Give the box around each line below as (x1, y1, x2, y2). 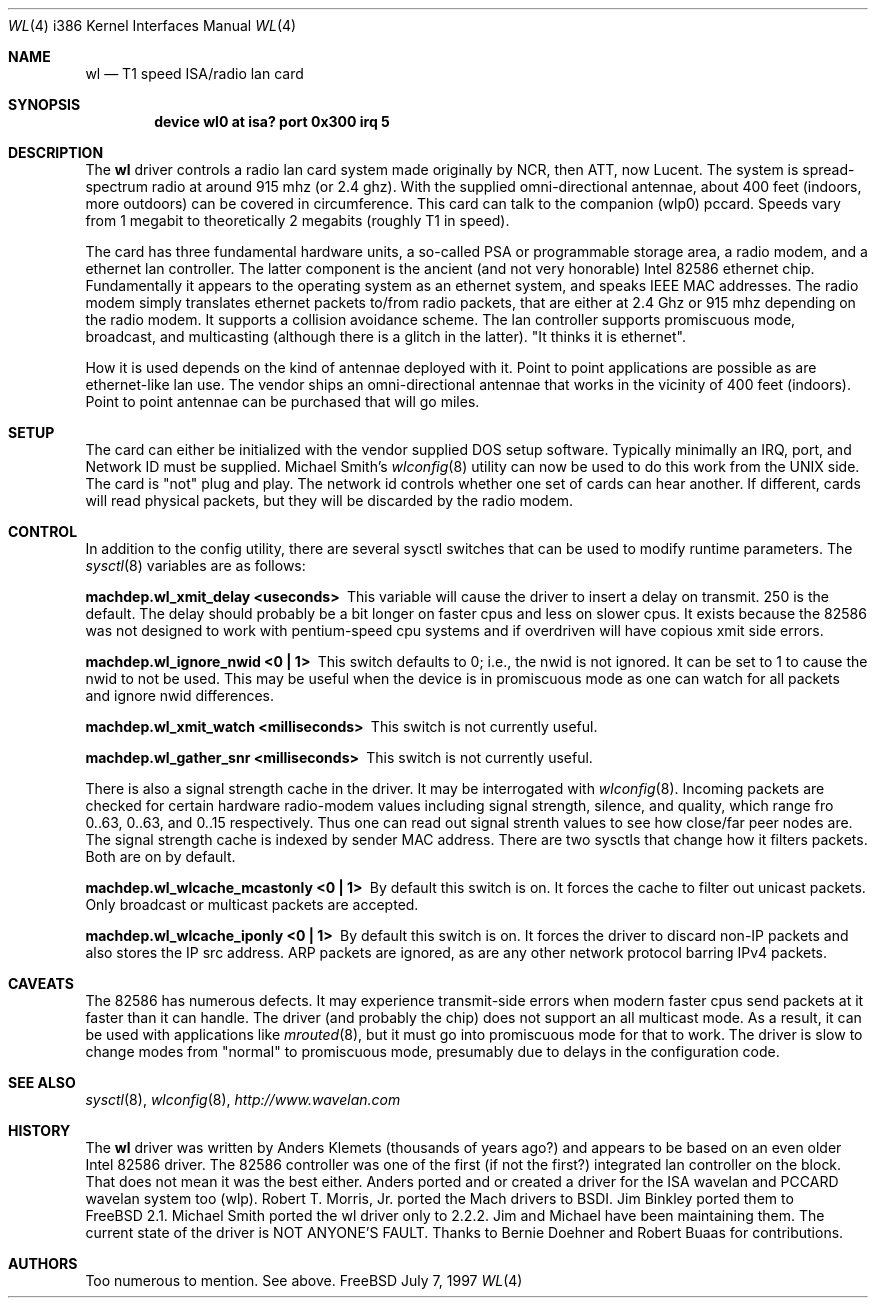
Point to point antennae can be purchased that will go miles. (85, 393, 480, 410)
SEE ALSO (8, 1074, 76, 1091)
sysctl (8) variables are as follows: (85, 557, 306, 574)
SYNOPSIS (8, 96, 81, 113)
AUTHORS (8, 1255, 78, 1272)
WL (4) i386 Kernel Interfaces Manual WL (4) (8, 17, 297, 34)
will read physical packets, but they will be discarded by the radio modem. (85, 492, 574, 509)
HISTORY (8, 1122, 71, 1139)
